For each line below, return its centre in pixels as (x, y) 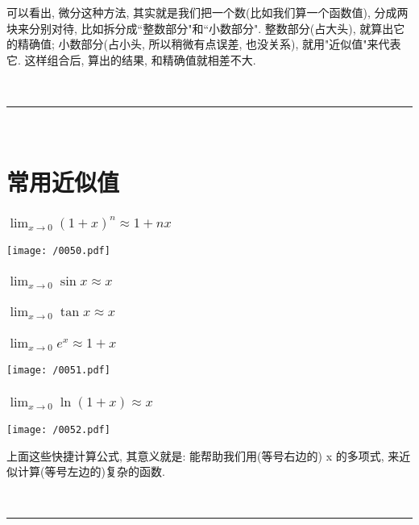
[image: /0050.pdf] (58, 251)
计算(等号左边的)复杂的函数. (91, 471)
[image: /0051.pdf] (58, 371)
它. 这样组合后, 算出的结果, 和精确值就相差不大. (131, 59)
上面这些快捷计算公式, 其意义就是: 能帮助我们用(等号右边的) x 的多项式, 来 (203, 455)
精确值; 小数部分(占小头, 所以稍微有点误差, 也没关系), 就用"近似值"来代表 (209, 44)
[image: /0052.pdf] (58, 430)
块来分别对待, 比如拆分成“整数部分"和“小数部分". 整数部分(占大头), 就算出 (200, 28)
